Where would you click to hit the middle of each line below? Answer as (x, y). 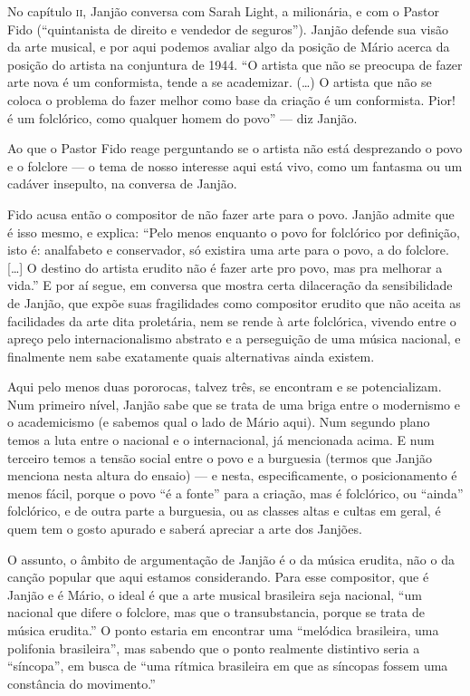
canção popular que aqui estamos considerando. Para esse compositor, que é (218, 577)
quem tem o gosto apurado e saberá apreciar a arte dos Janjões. (185, 529)
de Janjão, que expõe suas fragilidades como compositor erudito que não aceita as (234, 302)
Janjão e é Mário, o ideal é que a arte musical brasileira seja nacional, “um (215, 594)
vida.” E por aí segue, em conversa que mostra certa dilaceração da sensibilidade (230, 285)
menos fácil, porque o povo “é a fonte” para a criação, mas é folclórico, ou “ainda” (235, 493)
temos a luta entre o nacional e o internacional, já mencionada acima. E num (221, 440)
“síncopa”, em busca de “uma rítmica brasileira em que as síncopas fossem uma (228, 666)
